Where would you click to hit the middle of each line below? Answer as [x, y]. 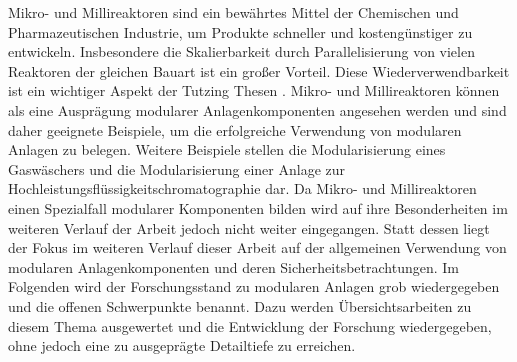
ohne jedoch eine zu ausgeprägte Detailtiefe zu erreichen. [182, 345]
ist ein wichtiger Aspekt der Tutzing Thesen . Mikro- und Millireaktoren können [254, 90]
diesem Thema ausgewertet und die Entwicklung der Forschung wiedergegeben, [250, 325]
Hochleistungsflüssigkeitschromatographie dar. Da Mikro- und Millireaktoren [242, 188]
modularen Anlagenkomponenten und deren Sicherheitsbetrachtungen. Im [234, 266]
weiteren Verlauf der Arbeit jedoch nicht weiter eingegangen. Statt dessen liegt [249, 227]
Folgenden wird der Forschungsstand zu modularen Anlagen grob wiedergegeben [254, 286]
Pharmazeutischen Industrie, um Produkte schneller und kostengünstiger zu [240, 31]
